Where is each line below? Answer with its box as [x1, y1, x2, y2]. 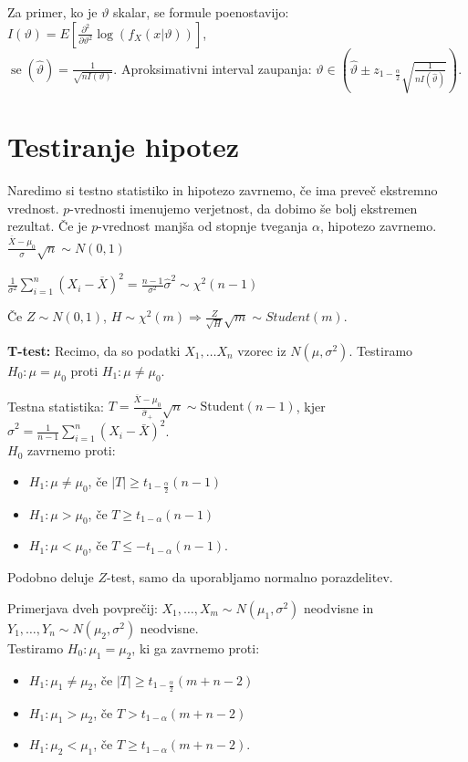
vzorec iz [237, 340, 286, 360]
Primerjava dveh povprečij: [7, 598, 158, 617]
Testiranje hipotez [7, 128, 240, 165]
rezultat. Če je [7, 216, 88, 235]
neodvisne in [303, 598, 374, 617]
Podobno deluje [7, 568, 94, 587]
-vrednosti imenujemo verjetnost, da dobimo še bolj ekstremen [69, 198, 418, 217]
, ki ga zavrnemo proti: [131, 638, 260, 657]
